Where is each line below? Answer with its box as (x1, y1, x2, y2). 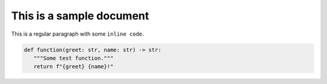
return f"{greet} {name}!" (33, 63, 114, 70)
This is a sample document (11, 9, 150, 22)
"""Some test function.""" (33, 54, 114, 62)
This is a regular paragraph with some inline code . (11, 30, 144, 37)
